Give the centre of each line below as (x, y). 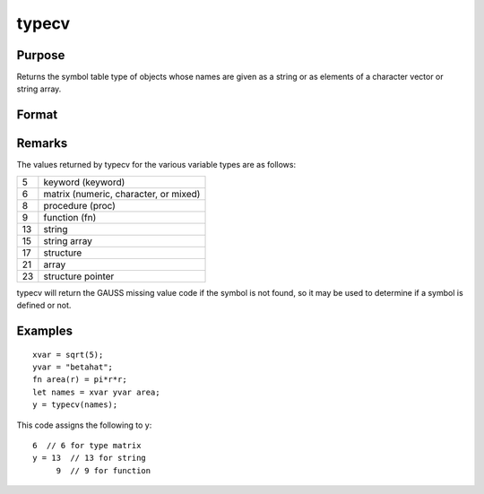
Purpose (41, 55)
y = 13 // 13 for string (90, 458)
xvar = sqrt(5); (68, 355)
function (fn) (70, 217)
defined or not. (44, 306)
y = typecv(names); (75, 405)
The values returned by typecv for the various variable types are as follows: (156, 165)
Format (37, 115)
